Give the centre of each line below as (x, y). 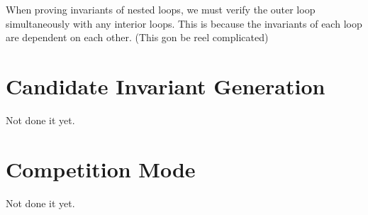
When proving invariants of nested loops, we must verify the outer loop (161, 9)
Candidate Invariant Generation (166, 86)
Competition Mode (101, 169)
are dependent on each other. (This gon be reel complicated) (137, 37)
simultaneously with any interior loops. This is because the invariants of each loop (184, 23)
